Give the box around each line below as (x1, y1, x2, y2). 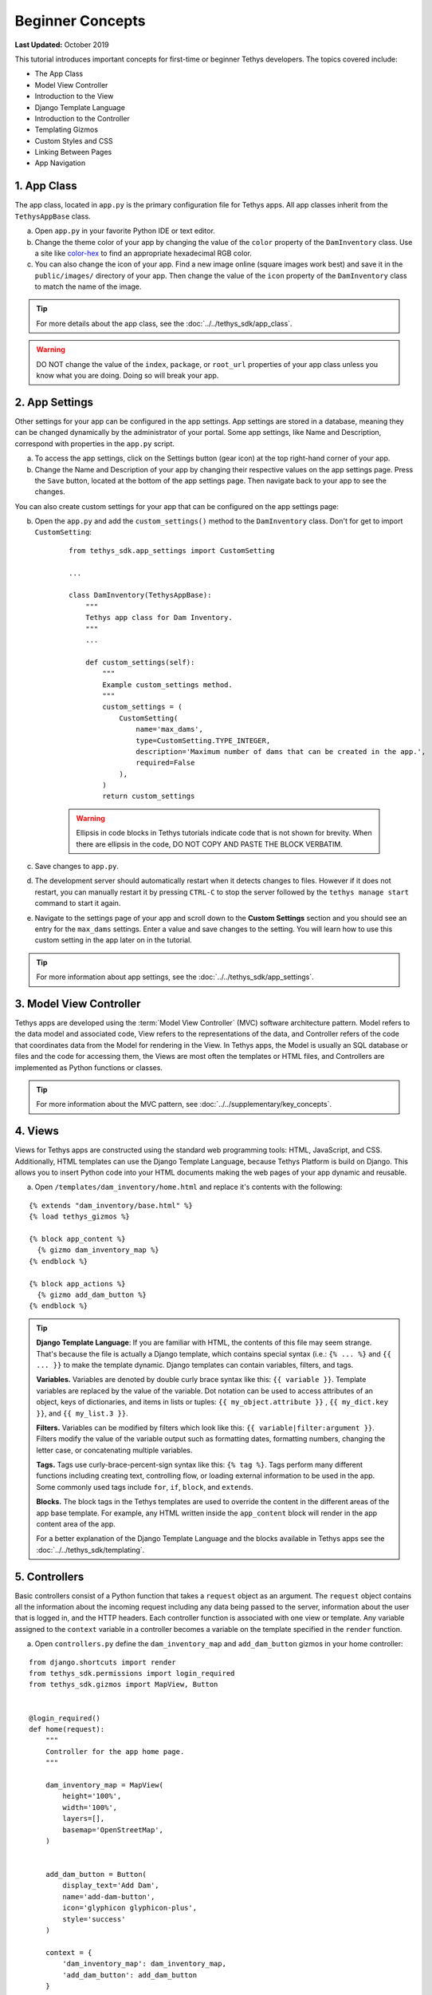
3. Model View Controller (14, 997, 141, 1010)
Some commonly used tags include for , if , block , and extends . (36, 1482, 254, 1491)
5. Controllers (14, 1570, 84, 1583)
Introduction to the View (34, 92, 114, 101)
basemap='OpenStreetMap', (62, 1825, 163, 1835)
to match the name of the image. (34, 282, 142, 291)
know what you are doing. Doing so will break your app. (36, 371, 219, 381)
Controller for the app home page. (45, 1747, 185, 1756)
